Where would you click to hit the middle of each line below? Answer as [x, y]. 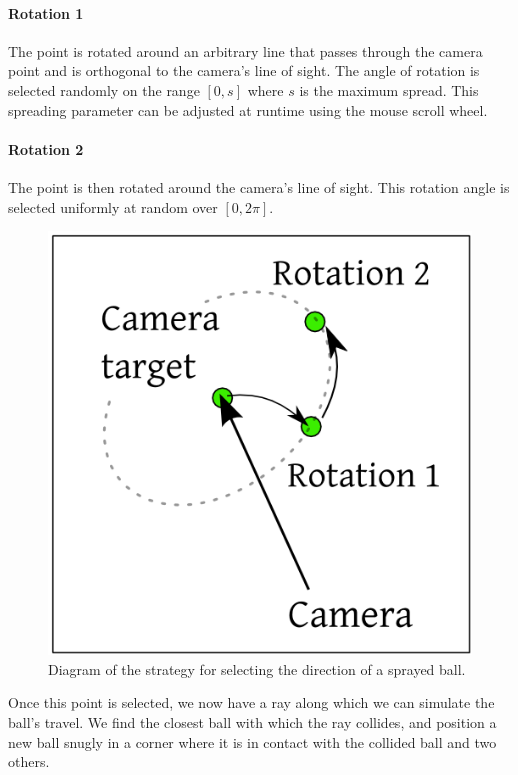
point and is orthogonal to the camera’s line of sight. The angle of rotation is [244, 70]
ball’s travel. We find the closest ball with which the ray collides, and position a [252, 721]
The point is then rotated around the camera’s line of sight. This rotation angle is [259, 186]
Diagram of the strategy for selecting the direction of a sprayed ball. [257, 668]
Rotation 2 [46, 148]
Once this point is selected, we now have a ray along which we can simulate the [251, 702]
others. [29, 761]
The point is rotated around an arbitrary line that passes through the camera [245, 50]
